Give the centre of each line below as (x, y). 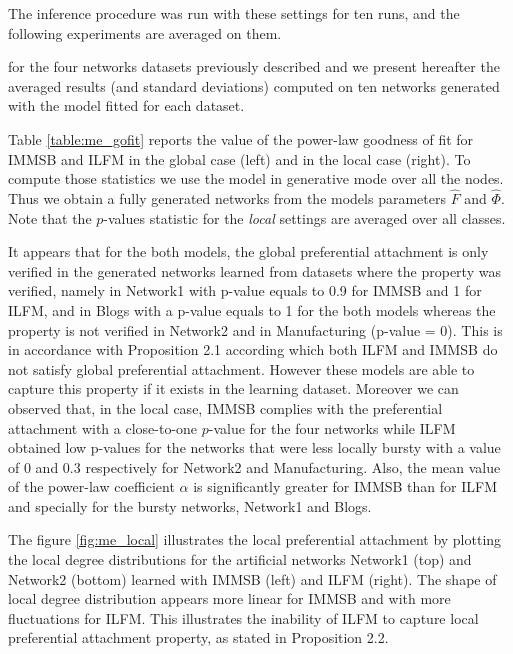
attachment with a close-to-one (103, 427)
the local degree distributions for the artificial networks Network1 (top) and (240, 559)
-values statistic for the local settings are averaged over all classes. (304, 217)
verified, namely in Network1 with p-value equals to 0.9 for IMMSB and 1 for (245, 290)
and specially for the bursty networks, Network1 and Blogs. (190, 505)
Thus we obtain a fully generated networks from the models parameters (227, 197)
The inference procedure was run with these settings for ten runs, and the (234, 13)
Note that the (50, 217)
